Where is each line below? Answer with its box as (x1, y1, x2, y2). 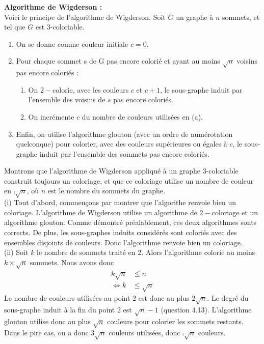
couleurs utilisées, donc (109, 327, 180, 338)
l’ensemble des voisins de (28, 94, 105, 105)
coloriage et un (212, 207, 258, 217)
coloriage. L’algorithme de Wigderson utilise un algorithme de (4, 207, 197, 217)
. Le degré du (207, 293, 249, 303)
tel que (4, 21, 25, 32)
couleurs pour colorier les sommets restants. (107, 316, 244, 326)
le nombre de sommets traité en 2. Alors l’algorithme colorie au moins (37, 247, 255, 257)
